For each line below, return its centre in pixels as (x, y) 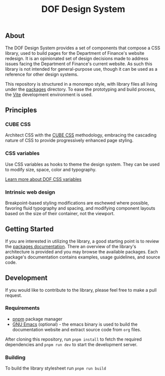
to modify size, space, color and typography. (51, 169)
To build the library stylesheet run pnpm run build (56, 368)
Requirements (23, 308)
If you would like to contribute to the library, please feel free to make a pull (81, 290)
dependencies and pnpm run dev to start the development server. (71, 344)
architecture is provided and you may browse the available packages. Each (82, 251)
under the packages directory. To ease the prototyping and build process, (81, 89)
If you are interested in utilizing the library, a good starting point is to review (82, 241)
